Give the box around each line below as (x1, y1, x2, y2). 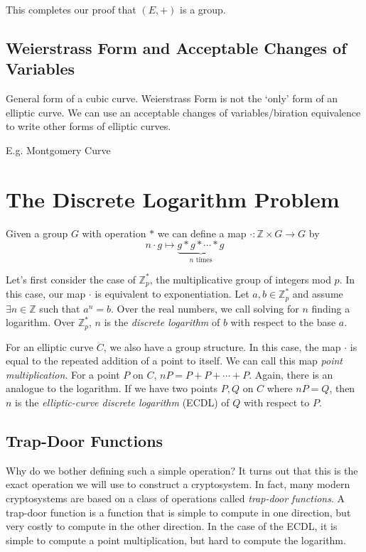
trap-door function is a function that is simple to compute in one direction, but (6, 504, 351, 519)
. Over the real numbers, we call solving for (110, 301, 299, 315)
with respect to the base (230, 315, 336, 330)
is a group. (180, 2, 226, 16)
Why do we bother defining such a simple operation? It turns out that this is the (6, 462, 358, 477)
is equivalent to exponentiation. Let (95, 286, 249, 301)
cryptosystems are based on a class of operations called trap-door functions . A (6, 491, 345, 506)
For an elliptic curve (6, 339, 94, 354)
